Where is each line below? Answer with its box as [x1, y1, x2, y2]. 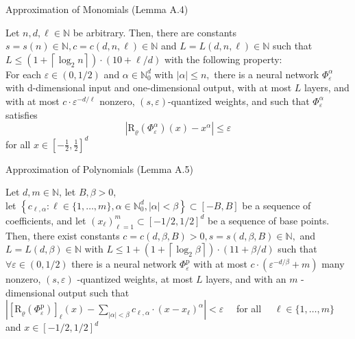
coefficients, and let [5, 213, 86, 227]
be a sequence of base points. [208, 213, 330, 227]
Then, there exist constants [5, 228, 120, 242]
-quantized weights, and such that [168, 93, 310, 108]
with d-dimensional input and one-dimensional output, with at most [5, 80, 292, 95]
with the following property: [164, 51, 282, 66]
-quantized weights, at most [77, 272, 193, 286]
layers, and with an [206, 272, 286, 286]
